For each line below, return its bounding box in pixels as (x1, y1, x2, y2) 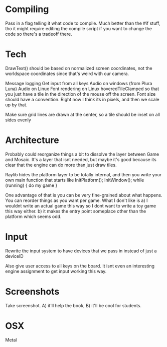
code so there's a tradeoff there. (5, 31, 72, 37)
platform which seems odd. (5, 213, 62, 220)
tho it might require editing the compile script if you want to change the (5, 25, 152, 31)
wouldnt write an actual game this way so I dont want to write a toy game (5, 202, 156, 209)
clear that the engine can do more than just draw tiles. (5, 162, 117, 168)
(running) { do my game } (5, 182, 58, 188)
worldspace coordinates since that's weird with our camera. (5, 71, 129, 77)
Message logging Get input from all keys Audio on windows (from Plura (5, 80, 152, 86)
